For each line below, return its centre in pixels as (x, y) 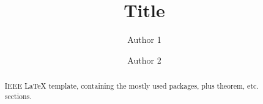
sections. (18, 96)
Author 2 (144, 60)
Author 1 (144, 39)
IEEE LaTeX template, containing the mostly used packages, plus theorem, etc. (131, 86)
